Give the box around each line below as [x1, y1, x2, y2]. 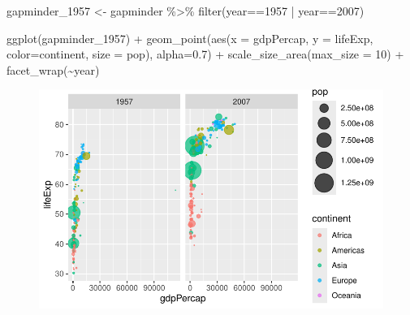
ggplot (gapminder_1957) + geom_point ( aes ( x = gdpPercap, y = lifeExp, [6, 29, 373, 46]
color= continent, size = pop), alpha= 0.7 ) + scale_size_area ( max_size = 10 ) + [6, 45, 404, 63]
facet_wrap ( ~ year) [6, 61, 100, 78]
